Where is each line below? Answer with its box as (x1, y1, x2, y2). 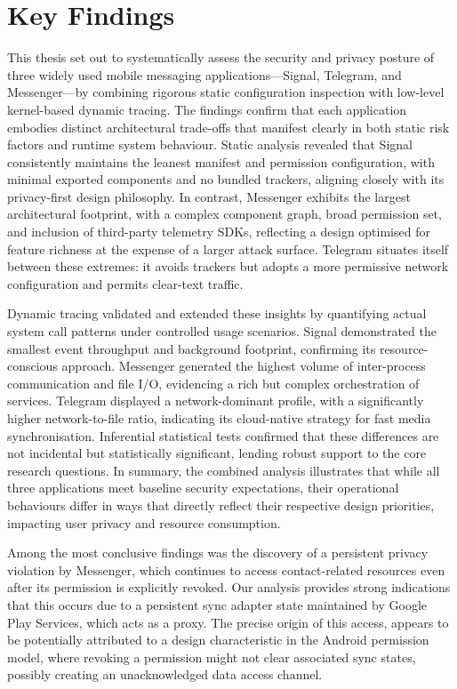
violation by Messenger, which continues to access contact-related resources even (7, 560, 445, 579)
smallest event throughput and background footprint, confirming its (7, 339, 376, 357)
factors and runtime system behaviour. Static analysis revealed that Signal (7, 135, 413, 154)
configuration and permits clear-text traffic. (7, 274, 244, 292)
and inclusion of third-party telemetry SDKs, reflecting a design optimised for (7, 222, 430, 241)
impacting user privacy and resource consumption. (7, 513, 281, 532)
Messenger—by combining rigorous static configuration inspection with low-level (7, 83, 445, 101)
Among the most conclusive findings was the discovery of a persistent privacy (7, 543, 429, 562)
